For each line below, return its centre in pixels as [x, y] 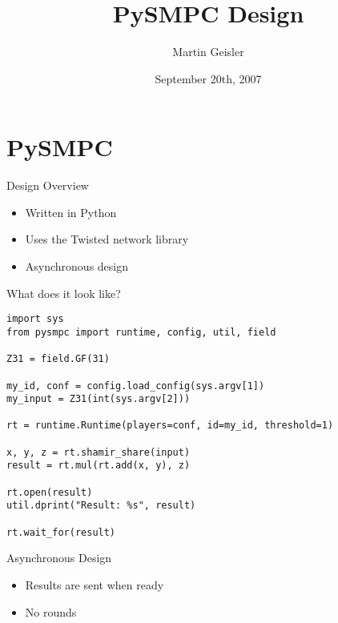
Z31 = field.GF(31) [58, 359]
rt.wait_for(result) [61, 532]
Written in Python [71, 212]
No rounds [51, 611]
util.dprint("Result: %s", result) [101, 506]
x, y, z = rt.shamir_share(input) [99, 452]
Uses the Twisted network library [107, 239]
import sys [35, 319]
